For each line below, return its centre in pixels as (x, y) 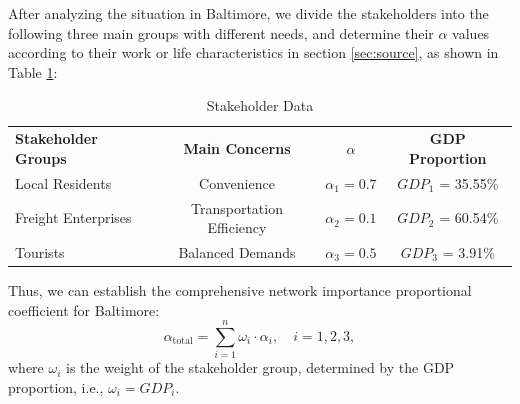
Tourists (40, 251)
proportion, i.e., (56, 386)
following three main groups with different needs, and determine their (221, 32)
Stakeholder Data (260, 105)
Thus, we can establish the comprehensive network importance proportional (240, 290)
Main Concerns (237, 148)
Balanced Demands (237, 251)
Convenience (237, 182)
